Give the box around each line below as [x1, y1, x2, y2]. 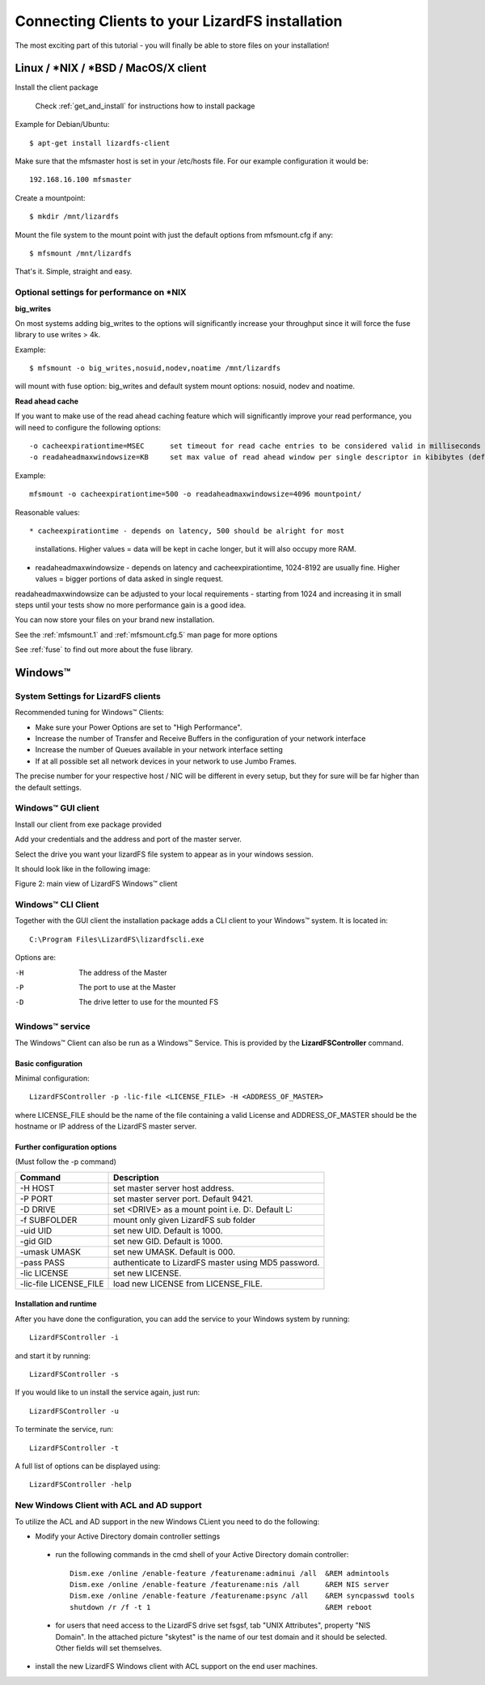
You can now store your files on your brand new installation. [15, 615, 215, 624]
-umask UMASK [19, 1246, 81, 1257]
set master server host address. [113, 1182, 234, 1193]
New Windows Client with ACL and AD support [15, 1500, 202, 1511]
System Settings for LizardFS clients [15, 690, 161, 701]
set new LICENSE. [113, 1267, 182, 1278]
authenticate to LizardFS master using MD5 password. [113, 1256, 320, 1268]
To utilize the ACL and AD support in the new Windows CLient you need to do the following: [15, 1517, 320, 1526]
